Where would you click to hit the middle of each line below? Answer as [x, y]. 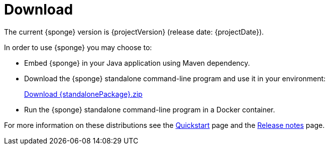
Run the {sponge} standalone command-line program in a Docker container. [150, 109]
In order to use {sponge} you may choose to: [78, 47]
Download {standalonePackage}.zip [83, 94]
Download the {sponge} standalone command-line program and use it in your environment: [175, 78]
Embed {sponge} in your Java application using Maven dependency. [137, 63]
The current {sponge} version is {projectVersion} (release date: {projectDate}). [134, 32]
